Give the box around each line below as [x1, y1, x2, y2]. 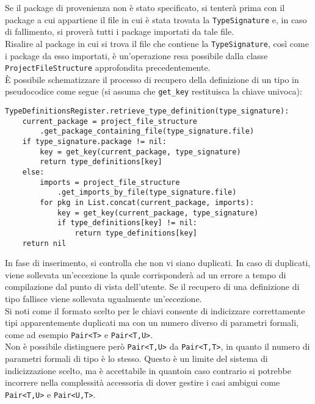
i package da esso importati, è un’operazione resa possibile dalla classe [5, 49, 268, 62]
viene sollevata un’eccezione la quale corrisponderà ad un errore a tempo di [5, 268, 286, 281]
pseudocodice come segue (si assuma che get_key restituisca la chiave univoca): [5, 85, 302, 98]
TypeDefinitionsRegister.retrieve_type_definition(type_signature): [5, 107, 289, 115]
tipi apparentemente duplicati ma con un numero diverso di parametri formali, [5, 316, 299, 329]
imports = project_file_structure [40, 178, 180, 187]
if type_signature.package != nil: [22, 137, 167, 146]
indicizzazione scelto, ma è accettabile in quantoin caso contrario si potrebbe [5, 364, 291, 377]
